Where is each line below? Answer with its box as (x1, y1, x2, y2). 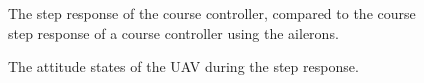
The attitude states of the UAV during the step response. (8, 56, 359, 77)
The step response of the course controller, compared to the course (8, 3, 416, 23)
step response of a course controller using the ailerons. (8, 22, 339, 43)
